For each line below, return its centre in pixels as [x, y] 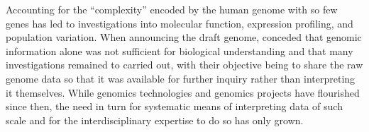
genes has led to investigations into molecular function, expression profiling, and [180, 23]
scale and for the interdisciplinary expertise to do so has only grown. [155, 120]
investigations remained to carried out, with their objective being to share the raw [184, 65]
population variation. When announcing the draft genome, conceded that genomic [184, 37]
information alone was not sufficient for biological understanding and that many [180, 50]
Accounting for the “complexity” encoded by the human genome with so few [172, 9]
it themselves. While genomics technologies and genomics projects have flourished [183, 92]
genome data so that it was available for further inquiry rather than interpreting [181, 78]
